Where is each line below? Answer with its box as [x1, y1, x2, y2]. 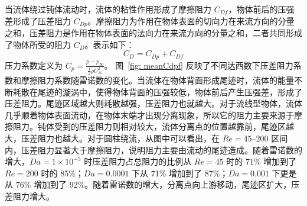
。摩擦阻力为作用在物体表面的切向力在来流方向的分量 [87, 14, 295, 27]
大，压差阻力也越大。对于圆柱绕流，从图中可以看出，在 [5, 131, 220, 144]
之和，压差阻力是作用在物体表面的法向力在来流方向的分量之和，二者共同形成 [5, 27, 302, 39]
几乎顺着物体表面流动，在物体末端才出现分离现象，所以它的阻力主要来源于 [5, 108, 294, 121]
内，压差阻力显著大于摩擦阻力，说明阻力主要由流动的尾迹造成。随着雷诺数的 [5, 143, 302, 156]
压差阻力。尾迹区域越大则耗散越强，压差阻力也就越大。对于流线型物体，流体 [5, 97, 302, 110]
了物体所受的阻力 [5, 38, 71, 50]
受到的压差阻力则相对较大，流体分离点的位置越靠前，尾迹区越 [54, 120, 294, 133]
